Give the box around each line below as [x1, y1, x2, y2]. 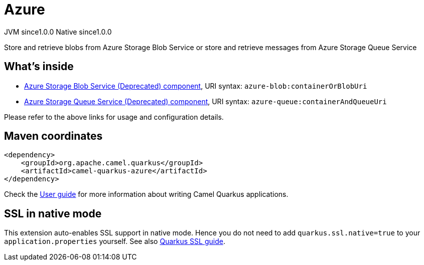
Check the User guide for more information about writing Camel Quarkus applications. [4, 190, 289, 199]
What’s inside [4, 60, 74, 73]
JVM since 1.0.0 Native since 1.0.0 [4, 27, 112, 36]
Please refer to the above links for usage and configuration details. [4, 112, 224, 121]
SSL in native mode [4, 207, 102, 220]
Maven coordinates [4, 130, 103, 143]
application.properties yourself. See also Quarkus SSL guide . [4, 237, 225, 246]
